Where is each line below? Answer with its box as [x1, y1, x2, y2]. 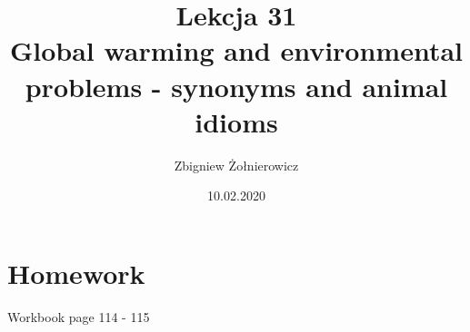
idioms [195, 103, 278, 140]
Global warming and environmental [9, 32, 464, 69]
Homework [7, 254, 145, 291]
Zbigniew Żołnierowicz [174, 155, 299, 174]
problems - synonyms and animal [25, 67, 448, 104]
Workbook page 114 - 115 [7, 307, 150, 326]
